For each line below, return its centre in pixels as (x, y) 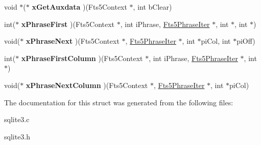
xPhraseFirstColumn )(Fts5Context (82, 58)
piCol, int (216, 41)
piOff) (246, 41)
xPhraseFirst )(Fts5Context (68, 24)
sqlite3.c (17, 119)
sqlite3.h (17, 136)
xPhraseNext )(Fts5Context (73, 41)
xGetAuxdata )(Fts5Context (79, 7)
